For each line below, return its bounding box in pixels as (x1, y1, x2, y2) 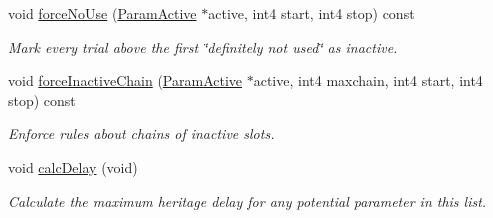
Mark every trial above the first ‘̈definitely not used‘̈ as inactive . (8, 36, 398, 57)
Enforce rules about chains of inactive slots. (8, 123, 275, 144)
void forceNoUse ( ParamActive (8, 3, 197, 23)
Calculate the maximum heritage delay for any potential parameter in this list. (8, 190, 487, 211)
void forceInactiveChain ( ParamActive (8, 70, 243, 91)
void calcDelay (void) (8, 156, 138, 177)
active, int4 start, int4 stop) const (208, 3, 415, 23)
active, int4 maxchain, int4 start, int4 (253, 70, 483, 91)
